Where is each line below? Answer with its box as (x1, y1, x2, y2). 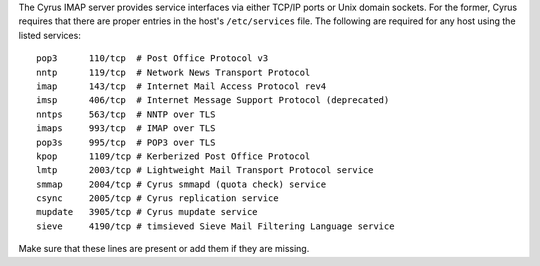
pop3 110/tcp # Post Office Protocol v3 (36, 53, 269, 64)
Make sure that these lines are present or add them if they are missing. (18, 243, 310, 255)
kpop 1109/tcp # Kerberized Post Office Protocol (36, 150, 311, 162)
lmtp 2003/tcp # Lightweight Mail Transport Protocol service (36, 165, 374, 176)
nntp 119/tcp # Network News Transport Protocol (36, 66, 311, 78)
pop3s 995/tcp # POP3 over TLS (36, 136, 216, 148)
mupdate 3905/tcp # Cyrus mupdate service (36, 206, 259, 218)
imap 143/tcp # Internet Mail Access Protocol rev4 (36, 80, 327, 92)
